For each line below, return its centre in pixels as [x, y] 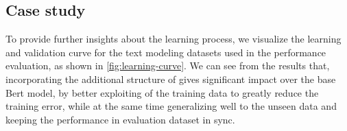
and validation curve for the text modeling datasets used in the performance [166, 52]
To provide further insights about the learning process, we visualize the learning [173, 39]
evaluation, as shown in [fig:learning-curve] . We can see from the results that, [168, 65]
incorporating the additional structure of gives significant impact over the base [171, 79]
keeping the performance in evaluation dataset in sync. [120, 119]
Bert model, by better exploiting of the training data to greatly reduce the [162, 92]
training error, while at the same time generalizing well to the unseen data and [171, 106]
